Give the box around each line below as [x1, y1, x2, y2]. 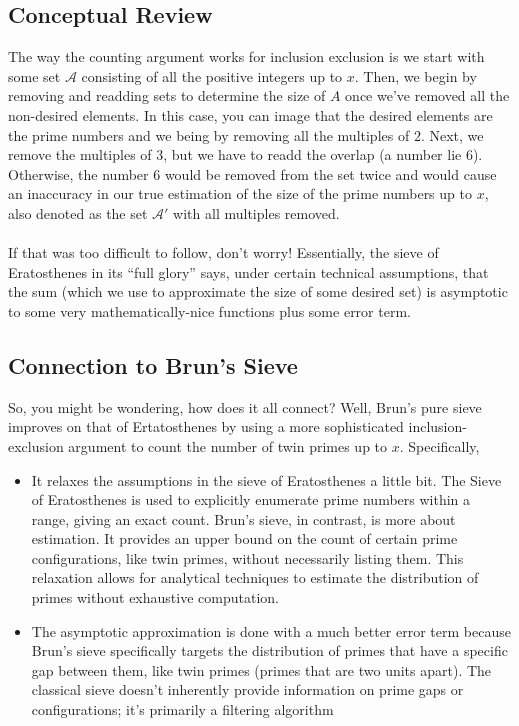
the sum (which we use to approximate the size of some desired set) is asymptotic [8, 281, 508, 302]
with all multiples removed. [173, 202, 340, 223]
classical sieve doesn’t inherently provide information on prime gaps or [31, 679, 464, 700]
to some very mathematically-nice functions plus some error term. [8, 300, 411, 321]
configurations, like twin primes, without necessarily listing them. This [31, 547, 464, 568]
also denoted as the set [8, 202, 148, 223]
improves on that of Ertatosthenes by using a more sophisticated [8, 416, 404, 437]
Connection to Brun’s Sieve [8, 349, 298, 380]
